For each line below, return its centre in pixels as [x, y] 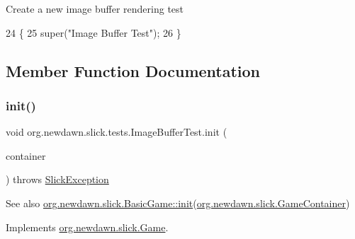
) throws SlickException [57, 179]
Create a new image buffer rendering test [95, 8]
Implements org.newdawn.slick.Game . [87, 227]
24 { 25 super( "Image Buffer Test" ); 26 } [94, 32]
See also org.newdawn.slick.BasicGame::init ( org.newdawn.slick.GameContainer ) [178, 203]
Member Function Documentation [133, 70]
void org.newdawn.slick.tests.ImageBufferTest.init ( [117, 132]
